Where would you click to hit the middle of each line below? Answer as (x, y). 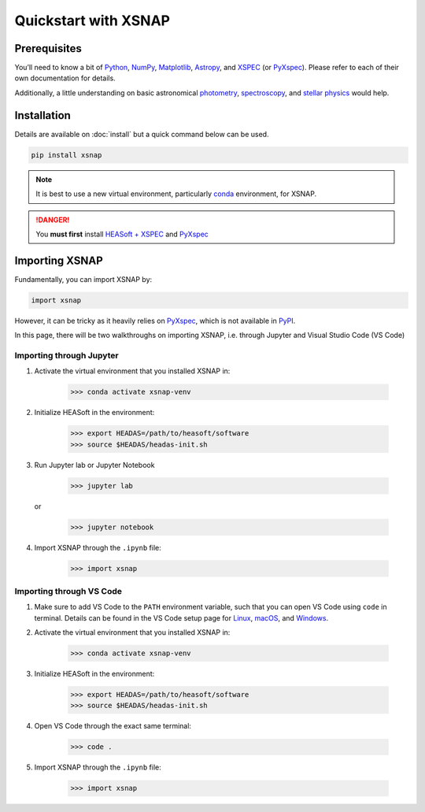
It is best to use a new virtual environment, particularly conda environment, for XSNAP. (176, 194)
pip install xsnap (67, 155)
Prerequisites (48, 48)
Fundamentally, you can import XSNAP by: (83, 279)
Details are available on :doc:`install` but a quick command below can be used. (142, 134)
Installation (42, 115)
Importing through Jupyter (67, 355)
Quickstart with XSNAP (92, 20)
